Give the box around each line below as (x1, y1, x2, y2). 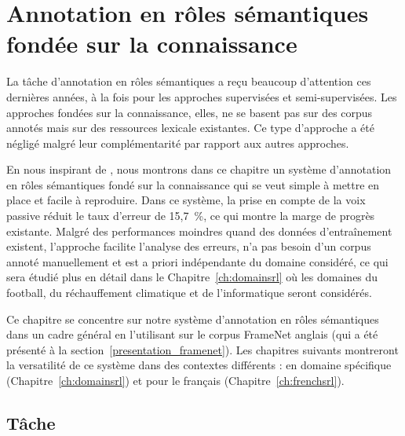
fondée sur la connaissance (6, 27, 297, 60)
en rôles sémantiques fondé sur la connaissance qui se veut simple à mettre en (6, 176, 380, 192)
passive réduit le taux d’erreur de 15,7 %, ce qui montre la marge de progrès (6, 207, 375, 224)
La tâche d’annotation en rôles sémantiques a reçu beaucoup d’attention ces (6, 73, 371, 90)
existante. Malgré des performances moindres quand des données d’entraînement (6, 222, 392, 239)
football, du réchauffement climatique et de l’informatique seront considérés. (6, 284, 372, 301)
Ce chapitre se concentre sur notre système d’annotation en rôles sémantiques (6, 310, 379, 327)
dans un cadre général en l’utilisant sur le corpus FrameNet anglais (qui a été (6, 326, 378, 343)
